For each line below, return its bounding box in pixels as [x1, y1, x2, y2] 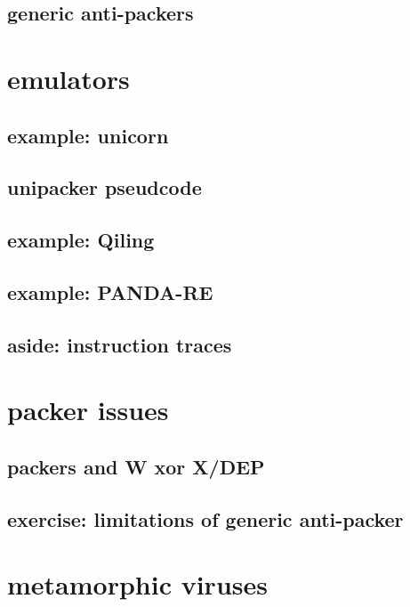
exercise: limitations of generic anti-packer [7, 505, 404, 532]
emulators [7, 60, 130, 96]
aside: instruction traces [7, 330, 232, 358]
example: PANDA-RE [7, 278, 213, 305]
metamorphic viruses [7, 566, 268, 603]
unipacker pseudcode [7, 174, 202, 201]
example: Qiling [7, 226, 155, 254]
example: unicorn [7, 121, 169, 149]
